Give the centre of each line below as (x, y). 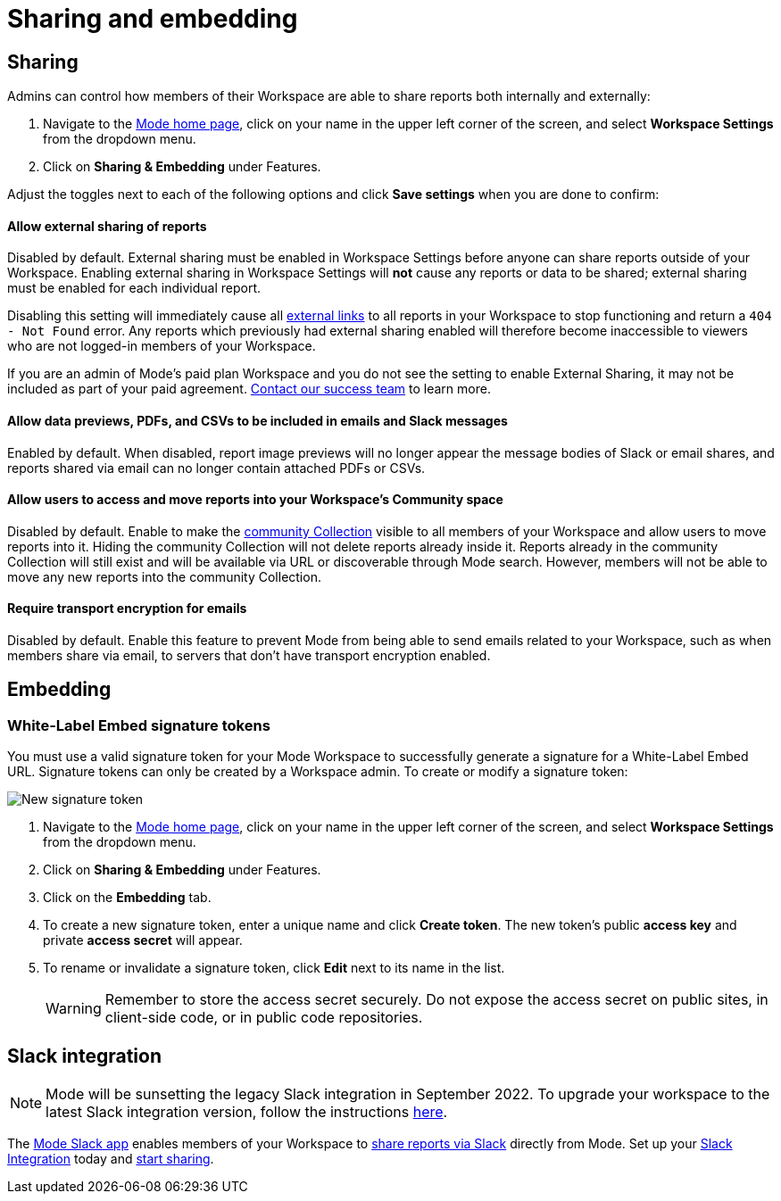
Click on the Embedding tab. (127, 898)
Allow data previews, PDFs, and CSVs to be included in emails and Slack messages (258, 421)
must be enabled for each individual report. (134, 288)
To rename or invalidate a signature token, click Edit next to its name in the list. (274, 968)
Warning (74, 1009)
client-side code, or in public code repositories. (264, 1018)
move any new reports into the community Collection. (164, 576)
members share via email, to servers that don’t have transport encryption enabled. (249, 656)
